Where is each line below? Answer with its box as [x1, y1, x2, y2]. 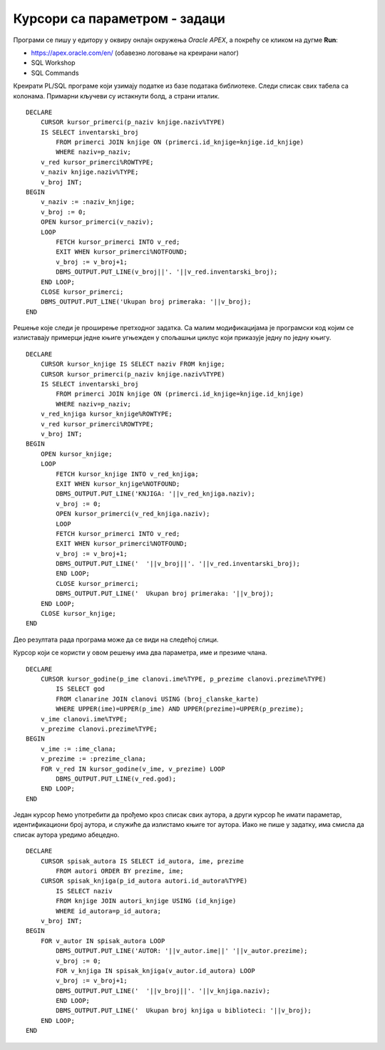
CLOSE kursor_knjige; [40, 609, 117, 618]
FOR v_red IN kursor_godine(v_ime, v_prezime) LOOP [40, 765, 225, 773]
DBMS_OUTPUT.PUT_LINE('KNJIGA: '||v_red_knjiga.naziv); [56, 490, 256, 498]
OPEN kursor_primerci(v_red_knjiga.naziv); [56, 510, 210, 518]
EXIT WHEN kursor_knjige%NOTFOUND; [56, 480, 180, 488]
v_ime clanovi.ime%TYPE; [40, 715, 128, 723]
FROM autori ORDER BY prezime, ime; [56, 867, 185, 875]
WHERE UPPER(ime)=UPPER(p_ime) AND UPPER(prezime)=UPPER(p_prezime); [56, 705, 304, 713]
